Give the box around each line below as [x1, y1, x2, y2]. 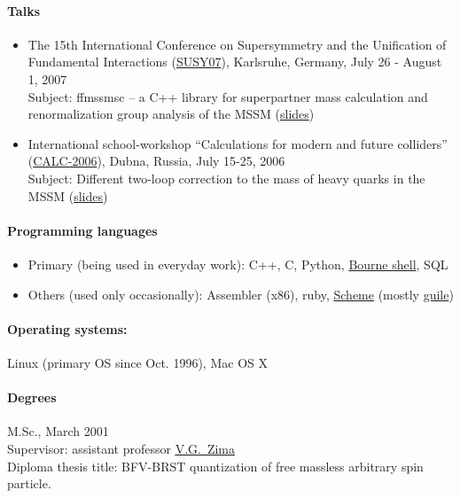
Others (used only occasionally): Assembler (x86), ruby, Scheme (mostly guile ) [27, 284, 454, 303]
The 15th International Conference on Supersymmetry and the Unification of [27, 35, 447, 53]
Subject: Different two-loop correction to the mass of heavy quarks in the [27, 168, 425, 187]
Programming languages [7, 221, 158, 239]
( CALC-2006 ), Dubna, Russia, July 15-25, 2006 [27, 152, 285, 170]
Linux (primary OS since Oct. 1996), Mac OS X [7, 353, 268, 371]
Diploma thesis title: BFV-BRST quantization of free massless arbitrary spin [7, 456, 424, 475]
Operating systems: [7, 319, 128, 338]
